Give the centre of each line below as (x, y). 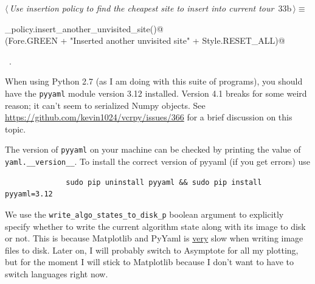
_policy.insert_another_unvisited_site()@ (84, 28)
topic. (16, 129)
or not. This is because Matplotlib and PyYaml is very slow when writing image (154, 238)
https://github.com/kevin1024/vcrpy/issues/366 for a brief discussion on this (149, 117)
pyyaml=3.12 (29, 194)
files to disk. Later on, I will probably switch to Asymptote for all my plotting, (152, 250)
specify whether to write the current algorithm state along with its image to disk (155, 226)
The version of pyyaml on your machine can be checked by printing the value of (153, 149)
